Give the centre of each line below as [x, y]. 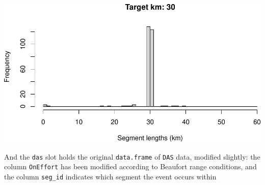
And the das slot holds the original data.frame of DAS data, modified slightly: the [132, 156]
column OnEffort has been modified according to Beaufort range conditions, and [130, 166]
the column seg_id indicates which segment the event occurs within [110, 177]
